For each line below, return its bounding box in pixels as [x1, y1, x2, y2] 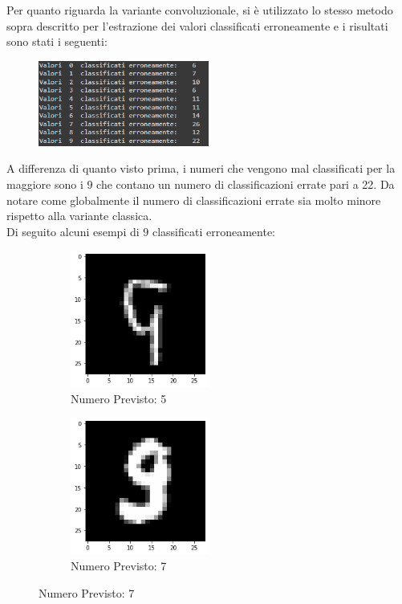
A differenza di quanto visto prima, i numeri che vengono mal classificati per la [6, 160, 396, 177]
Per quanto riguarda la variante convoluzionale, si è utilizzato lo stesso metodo [6, 2, 393, 18]
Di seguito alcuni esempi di [6, 222, 140, 239]
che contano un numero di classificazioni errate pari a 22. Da [96, 175, 395, 192]
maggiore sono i [6, 175, 83, 192]
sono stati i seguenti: [6, 33, 108, 50]
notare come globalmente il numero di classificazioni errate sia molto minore [6, 191, 381, 208]
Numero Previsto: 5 [71, 390, 167, 406]
